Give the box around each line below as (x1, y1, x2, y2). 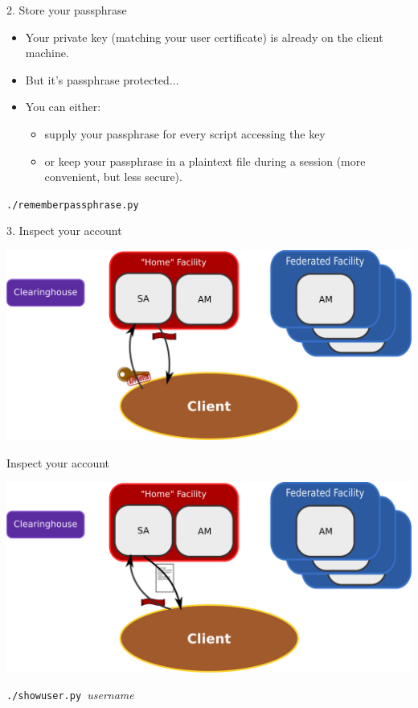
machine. (25, 44, 69, 61)
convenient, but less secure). (44, 168, 182, 185)
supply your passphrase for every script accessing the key (44, 125, 326, 142)
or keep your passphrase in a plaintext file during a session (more (44, 152, 366, 169)
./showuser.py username (6, 686, 134, 703)
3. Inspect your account (6, 222, 122, 239)
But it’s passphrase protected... (25, 71, 179, 88)
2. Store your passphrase (6, 2, 127, 18)
